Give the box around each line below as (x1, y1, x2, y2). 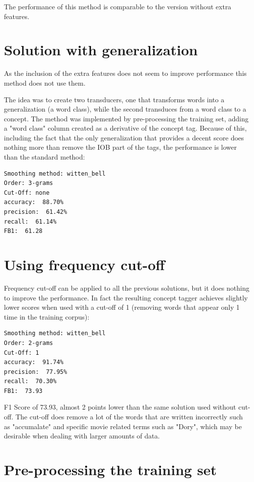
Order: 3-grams (4, 180, 53, 187)
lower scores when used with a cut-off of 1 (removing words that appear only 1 (4, 302, 240, 312)
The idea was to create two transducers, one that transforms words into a (4, 94, 225, 104)
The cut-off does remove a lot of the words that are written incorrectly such (15, 412, 243, 422)
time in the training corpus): (4, 311, 90, 321)
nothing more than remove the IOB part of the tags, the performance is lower (4, 142, 237, 152)
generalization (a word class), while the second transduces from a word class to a (4, 104, 246, 114)
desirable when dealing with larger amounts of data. (4, 431, 160, 441)
